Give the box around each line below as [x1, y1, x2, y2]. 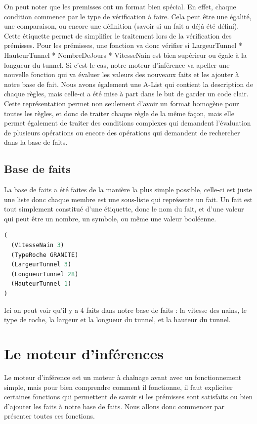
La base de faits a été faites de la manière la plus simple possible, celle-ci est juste [4, 184, 252, 195]
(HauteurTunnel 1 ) [11, 280, 72, 288]
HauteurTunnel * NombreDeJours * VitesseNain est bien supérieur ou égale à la [4, 49, 247, 60]
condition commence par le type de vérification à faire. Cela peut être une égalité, [4, 11, 252, 21]
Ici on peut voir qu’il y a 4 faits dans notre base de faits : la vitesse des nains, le [4, 304, 247, 315]
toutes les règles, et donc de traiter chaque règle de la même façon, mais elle [4, 108, 234, 118]
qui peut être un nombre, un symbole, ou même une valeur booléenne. [4, 213, 216, 223]
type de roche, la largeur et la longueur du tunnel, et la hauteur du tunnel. [4, 314, 231, 325]
